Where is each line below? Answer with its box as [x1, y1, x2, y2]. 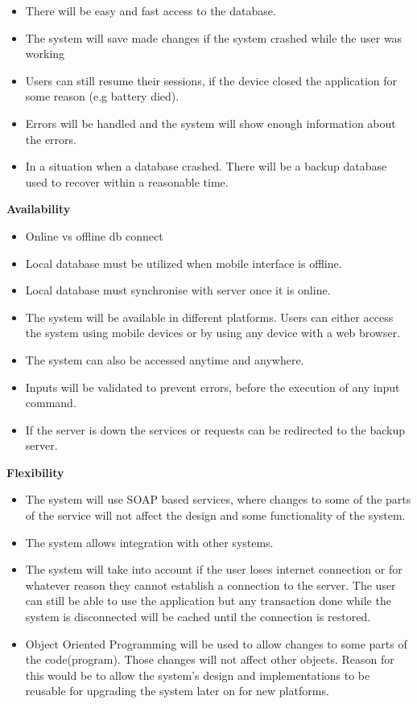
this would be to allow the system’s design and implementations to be [25, 666, 370, 683]
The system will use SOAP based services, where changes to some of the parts [25, 491, 411, 508]
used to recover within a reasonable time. [25, 173, 229, 190]
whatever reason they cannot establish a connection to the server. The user [25, 576, 396, 593]
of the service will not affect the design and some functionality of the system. [25, 507, 406, 524]
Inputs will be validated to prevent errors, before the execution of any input [25, 378, 400, 395]
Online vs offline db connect [25, 227, 163, 244]
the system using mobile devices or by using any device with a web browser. [25, 324, 401, 341]
